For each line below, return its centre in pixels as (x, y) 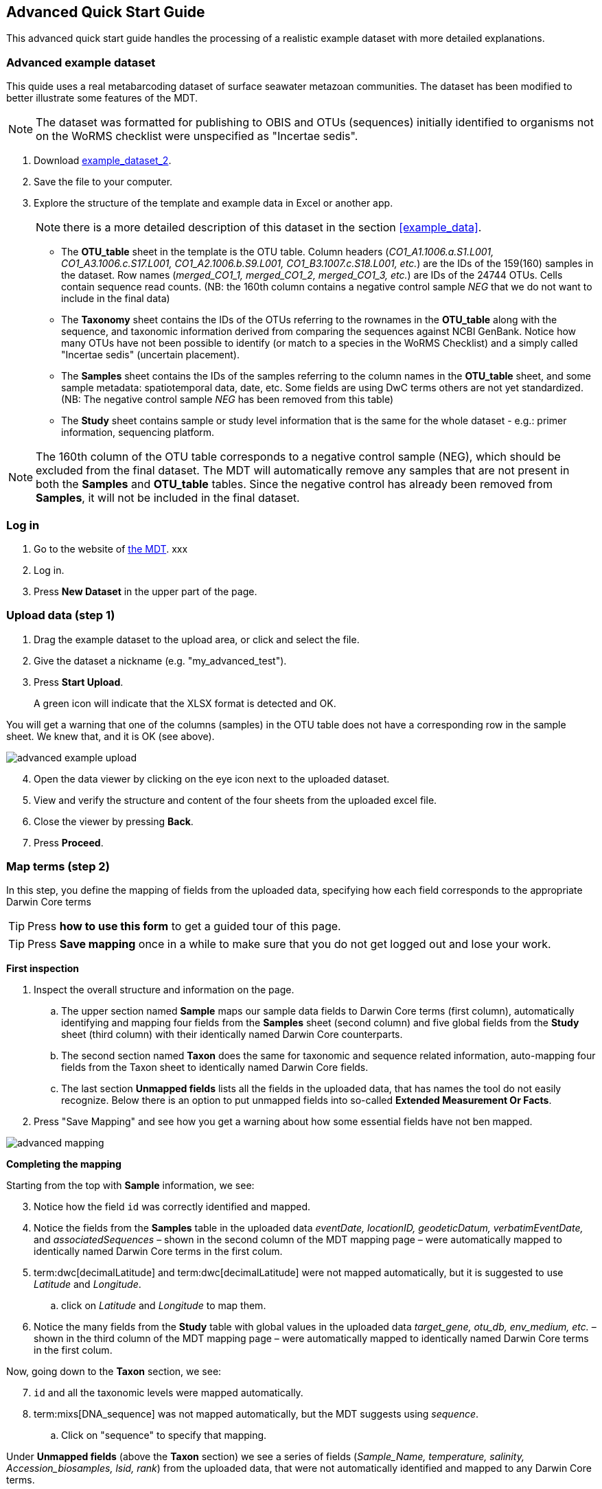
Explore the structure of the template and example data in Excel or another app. (213, 203)
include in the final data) (116, 299)
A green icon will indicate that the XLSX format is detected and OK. (185, 703)
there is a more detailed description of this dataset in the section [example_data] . (273, 228)
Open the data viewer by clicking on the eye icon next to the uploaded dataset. (212, 778)
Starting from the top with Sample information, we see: (130, 1186)
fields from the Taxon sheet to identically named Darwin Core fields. (215, 1067)
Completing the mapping (64, 1164)
